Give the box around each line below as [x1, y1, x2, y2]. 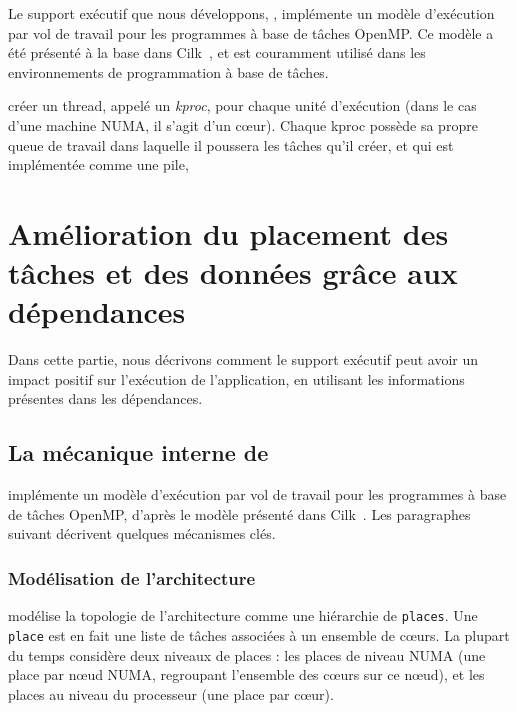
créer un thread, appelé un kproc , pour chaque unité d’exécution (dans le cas [8, 95, 477, 116]
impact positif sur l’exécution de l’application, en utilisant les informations [8, 368, 465, 389]
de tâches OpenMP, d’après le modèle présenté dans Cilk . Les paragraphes [8, 503, 471, 524]
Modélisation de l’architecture [8, 565, 256, 590]
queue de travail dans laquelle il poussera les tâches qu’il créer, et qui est [8, 134, 454, 155]
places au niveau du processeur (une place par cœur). [8, 683, 334, 704]
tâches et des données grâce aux [8, 252, 458, 293]
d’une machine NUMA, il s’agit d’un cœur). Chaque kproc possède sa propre [8, 114, 478, 135]
